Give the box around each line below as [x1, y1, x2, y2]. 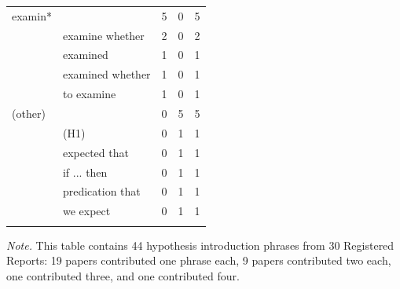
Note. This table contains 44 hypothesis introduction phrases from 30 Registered [6, 236, 394, 253]
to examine [62, 86, 116, 102]
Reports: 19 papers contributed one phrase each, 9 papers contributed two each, [6, 252, 391, 269]
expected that [62, 144, 129, 160]
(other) [12, 104, 46, 121]
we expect [62, 203, 111, 219]
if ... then [62, 163, 108, 180]
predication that [62, 183, 141, 199]
